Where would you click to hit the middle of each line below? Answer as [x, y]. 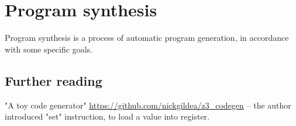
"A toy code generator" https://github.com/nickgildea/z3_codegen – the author [148, 105]
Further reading [54, 80]
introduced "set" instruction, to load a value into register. [107, 116]
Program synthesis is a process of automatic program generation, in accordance [147, 38]
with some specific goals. [49, 49]
